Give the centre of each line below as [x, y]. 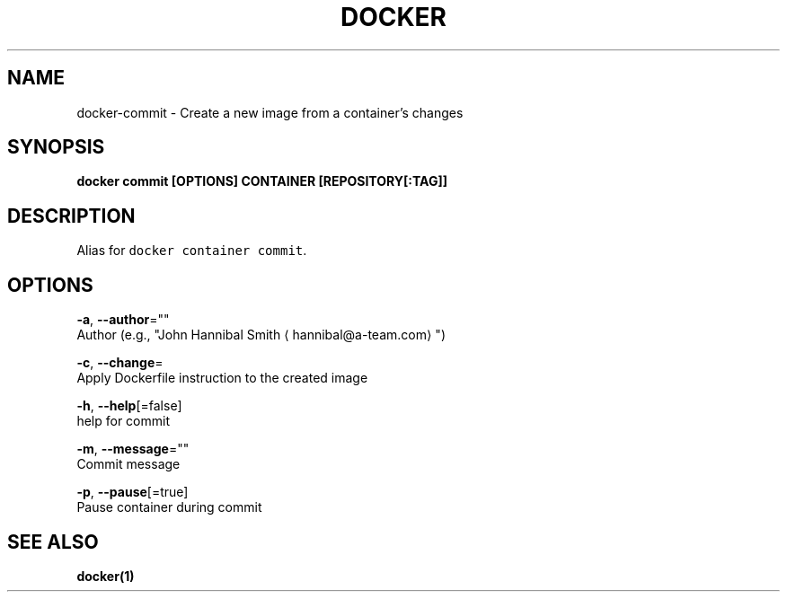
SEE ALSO [53, 542]
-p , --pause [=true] [133, 492]
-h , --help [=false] [129, 406]
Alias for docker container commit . [192, 251]
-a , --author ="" [123, 320]
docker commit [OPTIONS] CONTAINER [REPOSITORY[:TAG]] [262, 181]
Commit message [128, 464]
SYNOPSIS [56, 147]
